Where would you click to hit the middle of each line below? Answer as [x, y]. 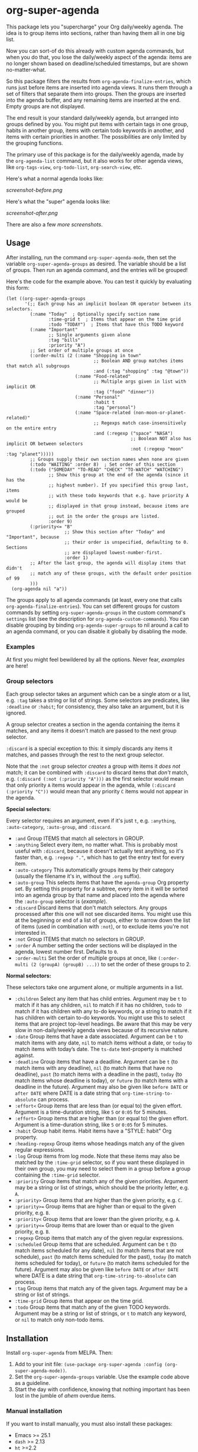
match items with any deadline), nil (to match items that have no [94, 1068]
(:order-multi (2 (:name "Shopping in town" [86, 355]
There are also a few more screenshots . [54, 224]
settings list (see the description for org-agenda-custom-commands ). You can [98, 618]
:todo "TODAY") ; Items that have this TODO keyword [116, 324]
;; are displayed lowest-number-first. [113, 552]
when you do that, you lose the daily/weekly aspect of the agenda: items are [99, 57]
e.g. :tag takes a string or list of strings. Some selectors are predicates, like [98, 700]
